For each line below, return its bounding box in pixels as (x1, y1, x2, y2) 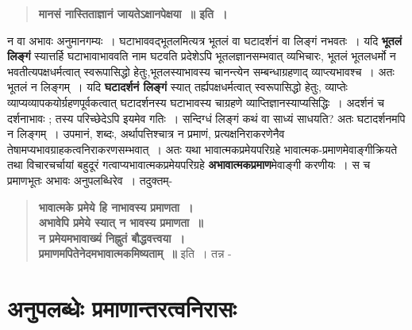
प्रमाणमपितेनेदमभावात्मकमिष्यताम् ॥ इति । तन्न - (38, 245, 232, 262)
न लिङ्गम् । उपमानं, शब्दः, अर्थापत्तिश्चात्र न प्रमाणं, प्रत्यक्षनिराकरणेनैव (7, 125, 285, 142)
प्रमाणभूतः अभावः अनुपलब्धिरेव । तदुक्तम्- (7, 171, 173, 188)
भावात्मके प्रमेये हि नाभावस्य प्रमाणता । (38, 198, 194, 215)
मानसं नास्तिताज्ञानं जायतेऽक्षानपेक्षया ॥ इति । (38, 6, 228, 21)
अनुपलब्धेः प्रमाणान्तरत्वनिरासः (7, 292, 237, 324)
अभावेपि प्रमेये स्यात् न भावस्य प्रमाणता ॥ (38, 214, 203, 231)
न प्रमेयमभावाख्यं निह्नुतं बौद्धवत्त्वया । (38, 229, 185, 246)
